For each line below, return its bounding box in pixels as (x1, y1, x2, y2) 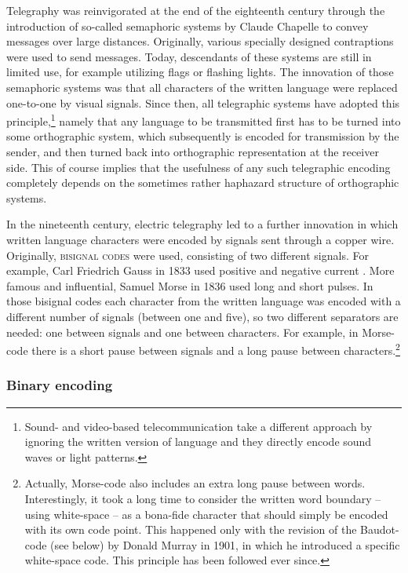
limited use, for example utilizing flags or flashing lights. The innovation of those (6, 64, 394, 80)
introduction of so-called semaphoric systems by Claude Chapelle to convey (6, 17, 369, 34)
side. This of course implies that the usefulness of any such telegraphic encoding (6, 159, 391, 175)
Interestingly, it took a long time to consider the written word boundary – (24, 490, 381, 506)
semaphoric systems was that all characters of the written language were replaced (6, 78, 398, 95)
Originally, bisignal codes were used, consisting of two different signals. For (6, 246, 369, 263)
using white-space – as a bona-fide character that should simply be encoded (24, 505, 388, 522)
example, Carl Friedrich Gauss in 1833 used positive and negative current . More (6, 262, 395, 279)
